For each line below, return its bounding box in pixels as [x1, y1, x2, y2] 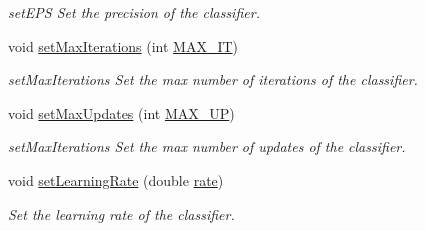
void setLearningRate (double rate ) [8, 169, 224, 190]
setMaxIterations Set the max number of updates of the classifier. [8, 136, 406, 157]
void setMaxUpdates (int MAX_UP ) [8, 102, 235, 123]
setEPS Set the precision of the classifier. [8, 2, 260, 22]
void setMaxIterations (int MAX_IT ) [8, 35, 239, 56]
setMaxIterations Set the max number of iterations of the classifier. [8, 69, 418, 90]
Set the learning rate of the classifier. [8, 203, 235, 224]
